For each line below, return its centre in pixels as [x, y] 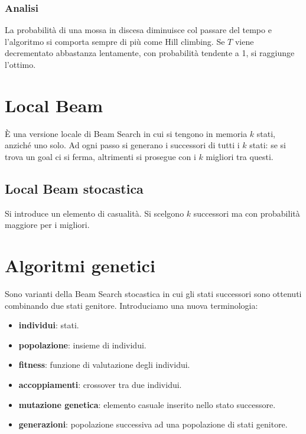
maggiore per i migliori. [47, 225]
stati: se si [268, 145]
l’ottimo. [20, 64]
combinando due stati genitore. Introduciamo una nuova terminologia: [131, 305]
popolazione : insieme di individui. [82, 345]
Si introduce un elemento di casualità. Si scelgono [95, 213]
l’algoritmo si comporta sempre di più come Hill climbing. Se [115, 41]
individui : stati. [49, 325]
